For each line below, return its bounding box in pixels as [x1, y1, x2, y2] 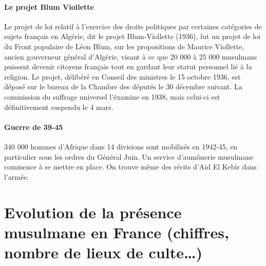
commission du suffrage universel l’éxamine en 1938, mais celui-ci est [4, 91, 220, 102]
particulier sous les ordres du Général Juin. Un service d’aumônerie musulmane [4, 151, 254, 162]
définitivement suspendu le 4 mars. [4, 101, 113, 112]
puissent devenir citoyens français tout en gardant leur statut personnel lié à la [4, 61, 252, 72]
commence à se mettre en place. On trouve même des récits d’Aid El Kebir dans [4, 161, 257, 172]
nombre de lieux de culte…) [4, 241, 202, 262]
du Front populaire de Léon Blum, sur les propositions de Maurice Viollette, [4, 41, 244, 51]
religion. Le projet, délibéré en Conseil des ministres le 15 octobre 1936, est [4, 71, 241, 82]
